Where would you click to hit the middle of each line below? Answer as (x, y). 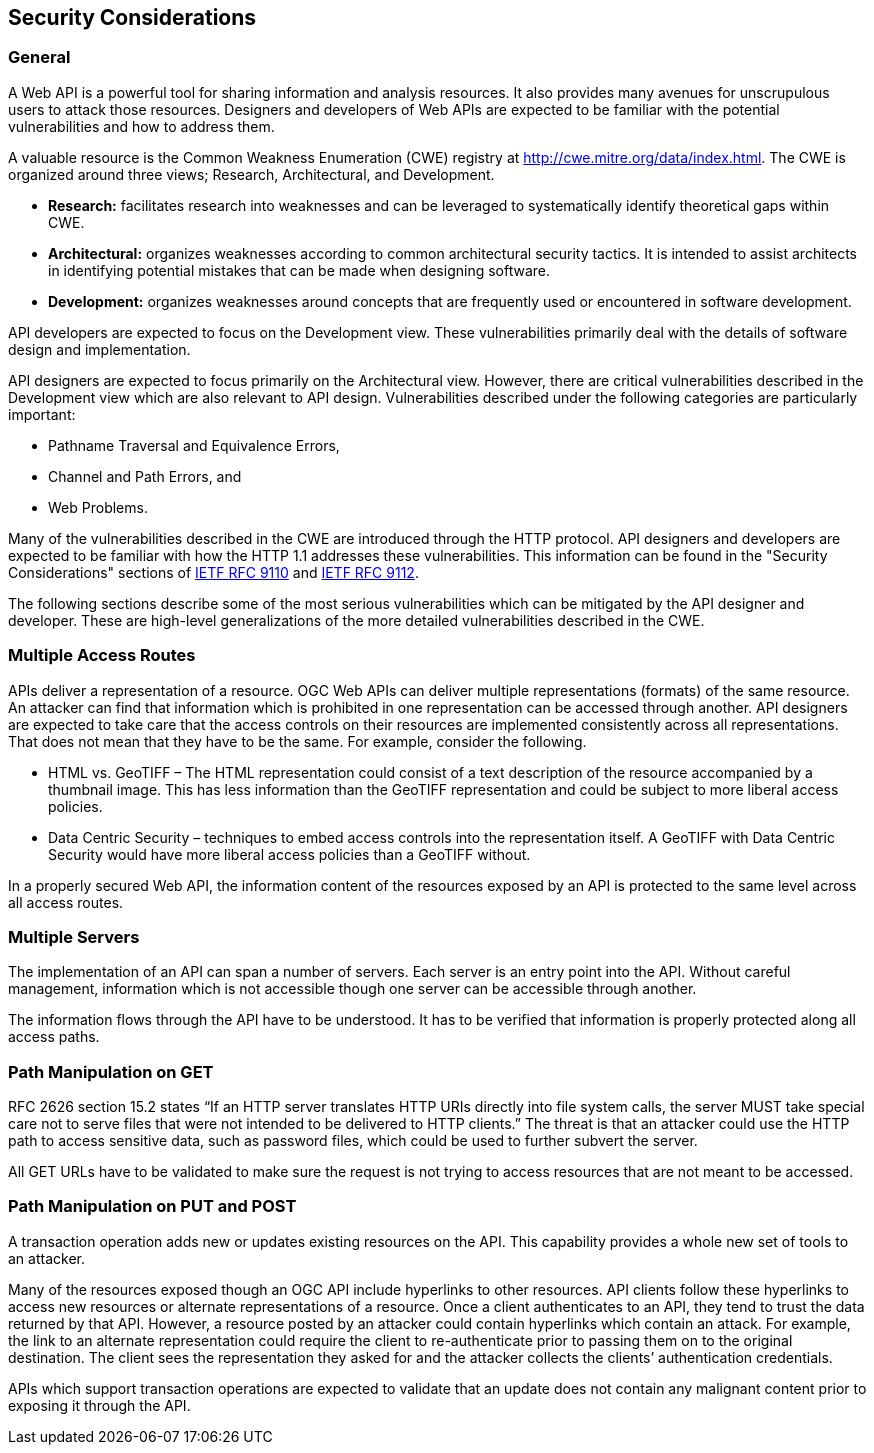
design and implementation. (99, 349)
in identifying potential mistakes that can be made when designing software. (299, 270)
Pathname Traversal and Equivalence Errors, (194, 445)
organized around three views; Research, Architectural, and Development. (251, 174)
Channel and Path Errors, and (145, 476)
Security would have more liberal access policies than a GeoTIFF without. (289, 854)
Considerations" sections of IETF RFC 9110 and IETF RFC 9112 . (213, 572)
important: (42, 414)
